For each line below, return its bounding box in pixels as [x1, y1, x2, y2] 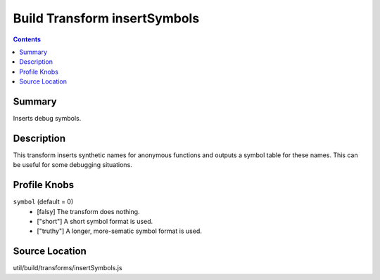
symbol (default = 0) [13, 197, 74, 206]
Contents [13, 35, 42, 44]
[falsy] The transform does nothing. [37, 207, 140, 215]
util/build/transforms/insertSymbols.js [13, 264, 122, 272]
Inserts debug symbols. [13, 114, 82, 123]
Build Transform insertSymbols [13, 11, 200, 26]
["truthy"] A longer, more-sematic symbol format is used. [37, 227, 202, 235]
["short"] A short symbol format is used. [37, 218, 153, 225]
